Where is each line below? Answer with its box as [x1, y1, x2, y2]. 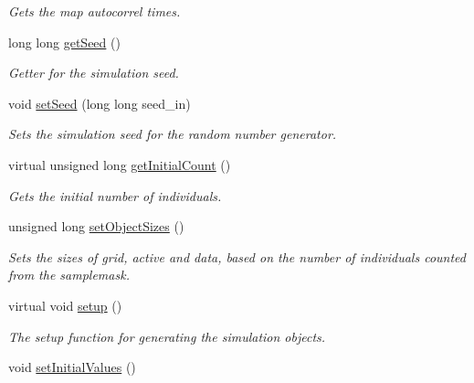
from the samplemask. [8, 265, 130, 284]
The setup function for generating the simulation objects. [8, 326, 326, 346]
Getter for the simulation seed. [8, 63, 179, 82]
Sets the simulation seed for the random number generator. [8, 124, 337, 144]
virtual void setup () [8, 295, 122, 314]
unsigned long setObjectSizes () [8, 217, 184, 236]
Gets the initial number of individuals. [8, 186, 222, 205]
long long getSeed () [8, 32, 121, 51]
